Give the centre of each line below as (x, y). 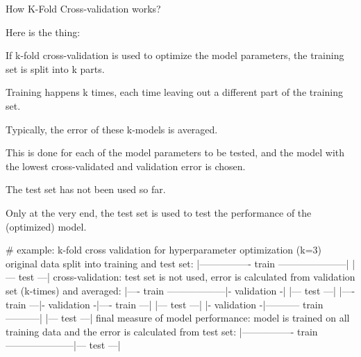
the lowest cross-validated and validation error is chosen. (126, 166)
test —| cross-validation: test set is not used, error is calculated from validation (187, 277)
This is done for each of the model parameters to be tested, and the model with (175, 152)
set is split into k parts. (55, 68)
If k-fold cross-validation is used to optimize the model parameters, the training (175, 55)
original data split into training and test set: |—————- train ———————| (177, 263)
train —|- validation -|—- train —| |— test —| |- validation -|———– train (165, 304)
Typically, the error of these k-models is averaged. (112, 129)
